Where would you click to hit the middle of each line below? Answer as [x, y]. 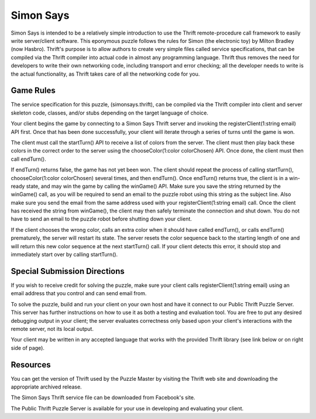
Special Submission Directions [68, 271]
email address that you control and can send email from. [79, 293]
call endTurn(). [29, 159]
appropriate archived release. [46, 387]
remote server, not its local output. [52, 329]
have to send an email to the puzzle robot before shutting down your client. [102, 219]
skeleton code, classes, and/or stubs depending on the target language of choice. [110, 113]
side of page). [28, 348]
